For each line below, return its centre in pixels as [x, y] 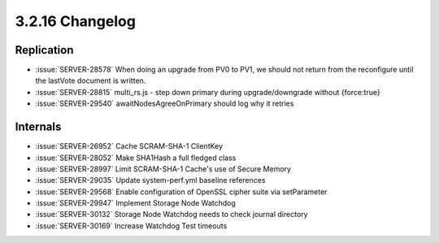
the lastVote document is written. [91, 80]
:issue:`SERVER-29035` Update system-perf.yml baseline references [150, 180]
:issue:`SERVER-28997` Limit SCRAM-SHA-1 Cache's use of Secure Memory [163, 169]
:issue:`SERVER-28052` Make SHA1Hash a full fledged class [136, 158]
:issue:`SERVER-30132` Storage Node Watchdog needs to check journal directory [172, 215]
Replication [44, 50]
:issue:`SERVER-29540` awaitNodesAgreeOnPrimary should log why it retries [165, 104]
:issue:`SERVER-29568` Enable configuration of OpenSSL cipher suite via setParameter [181, 192]
